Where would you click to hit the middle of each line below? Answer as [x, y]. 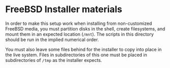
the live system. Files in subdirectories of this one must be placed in [76, 55]
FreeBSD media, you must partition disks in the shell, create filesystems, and [85, 28]
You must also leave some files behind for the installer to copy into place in [83, 49]
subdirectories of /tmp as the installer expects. [54, 60]
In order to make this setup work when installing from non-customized [79, 23]
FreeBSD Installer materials [64, 9]
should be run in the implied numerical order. [52, 40]
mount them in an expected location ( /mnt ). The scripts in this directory [79, 34]
